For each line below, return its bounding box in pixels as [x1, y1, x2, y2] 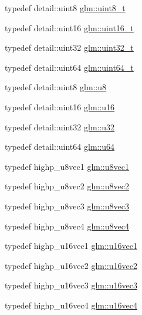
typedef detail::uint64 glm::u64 [5, 140, 115, 153]
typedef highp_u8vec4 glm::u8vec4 [5, 219, 129, 232]
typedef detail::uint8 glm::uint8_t [5, 2, 126, 14]
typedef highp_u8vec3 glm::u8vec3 [5, 199, 129, 212]
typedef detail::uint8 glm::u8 [5, 81, 107, 93]
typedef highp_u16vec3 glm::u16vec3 [5, 279, 137, 291]
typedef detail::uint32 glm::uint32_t [5, 41, 134, 54]
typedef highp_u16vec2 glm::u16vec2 [5, 259, 137, 271]
